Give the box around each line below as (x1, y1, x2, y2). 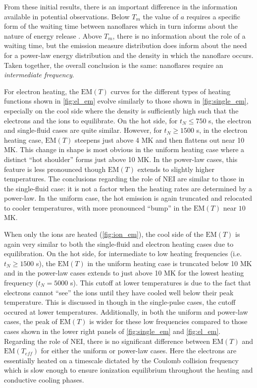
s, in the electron (196, 125, 248, 135)
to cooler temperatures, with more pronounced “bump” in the (4, 202, 192, 213)
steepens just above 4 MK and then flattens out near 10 (75, 134, 245, 145)
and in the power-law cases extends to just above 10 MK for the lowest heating (4, 268, 244, 278)
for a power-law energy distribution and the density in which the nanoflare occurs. (4, 50, 254, 60)
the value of (143, 11, 179, 21)
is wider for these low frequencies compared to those (89, 316, 248, 327)
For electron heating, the (4, 86, 79, 96)
